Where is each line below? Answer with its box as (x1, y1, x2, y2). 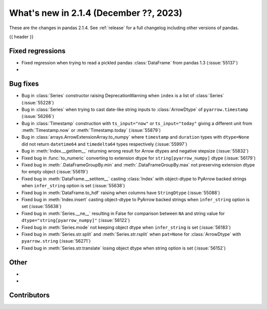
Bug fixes (9, 80, 39, 88)
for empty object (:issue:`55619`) (21, 169, 89, 175)
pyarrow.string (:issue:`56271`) (21, 238, 91, 244)
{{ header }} (9, 34, 34, 40)
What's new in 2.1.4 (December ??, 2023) (9, 7, 182, 18)
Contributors (9, 291, 50, 299)
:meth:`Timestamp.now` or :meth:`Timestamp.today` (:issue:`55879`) (21, 127, 161, 133)
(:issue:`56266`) (21, 113, 54, 119)
